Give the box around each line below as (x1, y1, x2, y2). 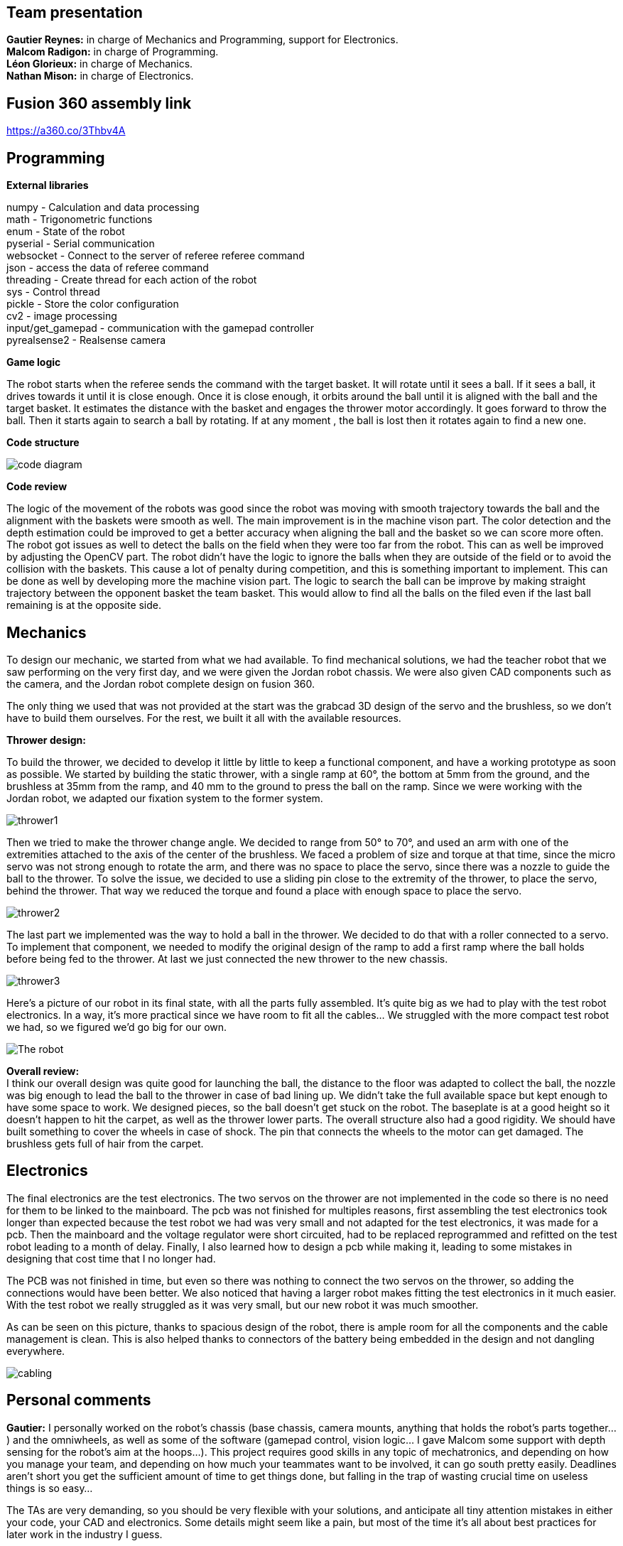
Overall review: (6, 1064, 80, 1077)
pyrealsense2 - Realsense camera (6, 334, 166, 347)
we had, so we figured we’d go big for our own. (6, 1020, 227, 1033)
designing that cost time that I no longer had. (6, 1252, 216, 1265)
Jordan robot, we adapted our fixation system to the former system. (6, 791, 323, 804)
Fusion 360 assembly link (6, 94, 192, 112)
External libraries (6, 179, 89, 192)
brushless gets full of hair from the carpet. (6, 1137, 204, 1150)
